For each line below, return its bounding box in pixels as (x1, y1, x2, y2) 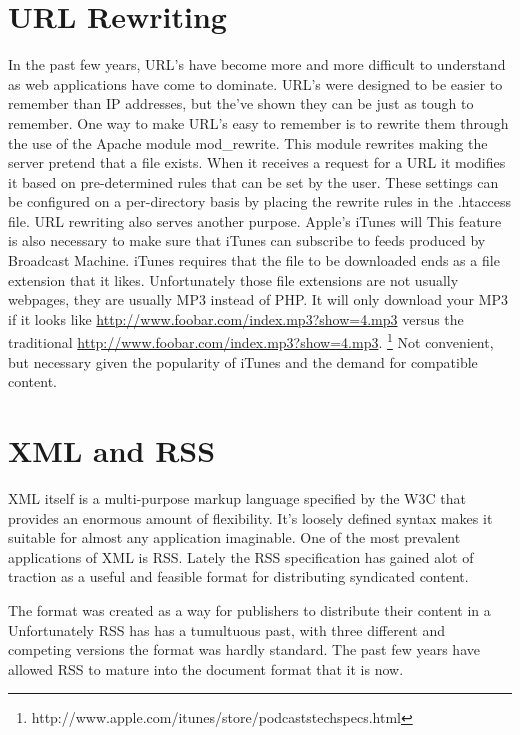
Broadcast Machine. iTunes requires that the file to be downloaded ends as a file (8, 250, 500, 271)
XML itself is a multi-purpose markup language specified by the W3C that (8, 488, 466, 508)
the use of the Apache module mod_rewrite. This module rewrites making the (8, 132, 488, 153)
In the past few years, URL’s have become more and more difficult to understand (8, 54, 506, 75)
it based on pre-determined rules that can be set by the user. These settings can (8, 171, 499, 192)
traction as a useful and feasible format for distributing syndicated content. (8, 566, 469, 587)
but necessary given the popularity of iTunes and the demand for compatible (8, 351, 478, 372)
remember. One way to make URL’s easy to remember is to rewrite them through (8, 112, 509, 133)
